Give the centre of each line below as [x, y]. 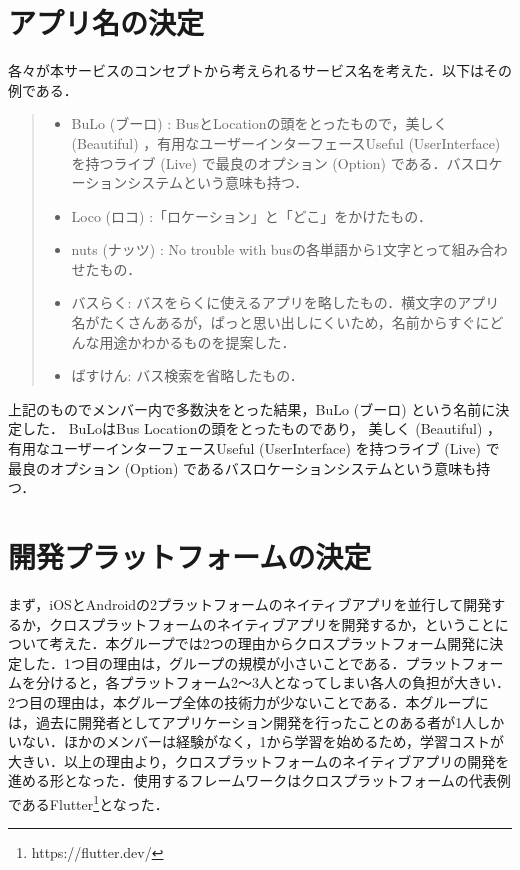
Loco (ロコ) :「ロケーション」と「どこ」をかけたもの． [251, 215]
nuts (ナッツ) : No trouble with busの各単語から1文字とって [261, 249]
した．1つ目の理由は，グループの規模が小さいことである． [213, 662]
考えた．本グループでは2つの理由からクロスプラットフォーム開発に [269, 643]
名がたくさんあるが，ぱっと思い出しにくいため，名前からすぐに [280, 322]
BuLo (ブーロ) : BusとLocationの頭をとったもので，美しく [259, 123]
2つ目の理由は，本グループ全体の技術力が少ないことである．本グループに [248, 701]
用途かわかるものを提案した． [197, 341]
